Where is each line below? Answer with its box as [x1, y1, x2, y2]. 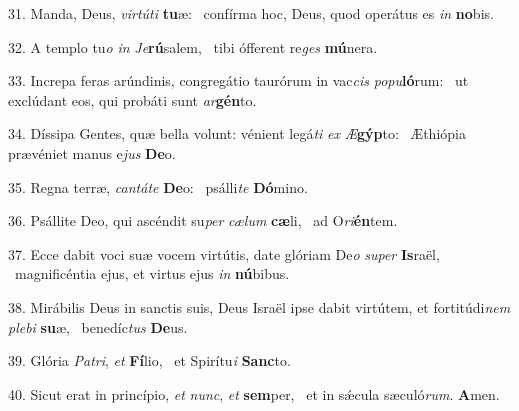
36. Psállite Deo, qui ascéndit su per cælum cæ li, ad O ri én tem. [8, 210, 398, 231]
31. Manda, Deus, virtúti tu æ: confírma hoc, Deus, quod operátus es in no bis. [8, 3, 494, 23]
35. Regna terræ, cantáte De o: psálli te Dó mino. [8, 176, 308, 197]
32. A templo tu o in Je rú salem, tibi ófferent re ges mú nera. [8, 36, 378, 57]
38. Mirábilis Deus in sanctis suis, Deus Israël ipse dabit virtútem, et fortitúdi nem [8, 296, 511, 317]
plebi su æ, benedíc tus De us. [8, 316, 188, 337]
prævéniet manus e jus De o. [8, 142, 176, 163]
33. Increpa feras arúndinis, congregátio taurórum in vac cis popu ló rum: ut [8, 70, 469, 91]
